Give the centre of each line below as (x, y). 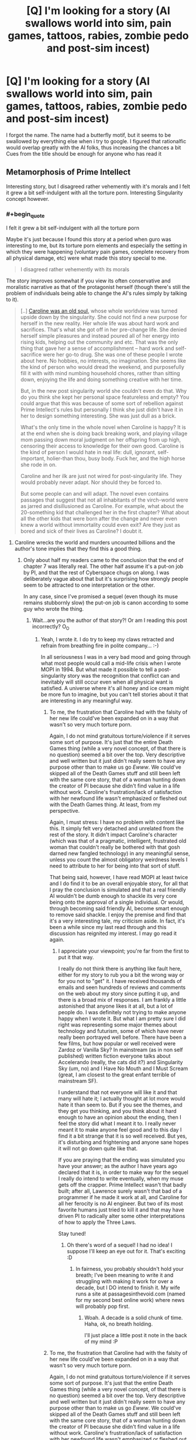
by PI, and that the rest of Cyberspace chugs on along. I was (96, 573)
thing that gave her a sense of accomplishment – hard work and (97, 348)
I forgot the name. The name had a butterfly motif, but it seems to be (89, 135)
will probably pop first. (103, 1306)
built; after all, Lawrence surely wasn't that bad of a (120, 1191)
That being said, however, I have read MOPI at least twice (119, 877)
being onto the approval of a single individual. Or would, (117, 902)
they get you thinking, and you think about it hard (117, 1111)
